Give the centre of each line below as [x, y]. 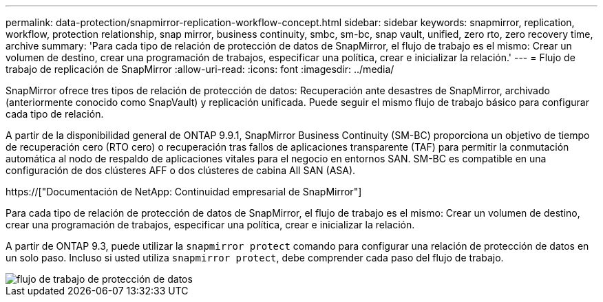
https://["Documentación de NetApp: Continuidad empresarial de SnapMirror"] [184, 192]
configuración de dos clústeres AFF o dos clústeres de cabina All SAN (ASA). [181, 170]
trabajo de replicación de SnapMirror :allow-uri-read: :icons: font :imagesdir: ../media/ [200, 69]
